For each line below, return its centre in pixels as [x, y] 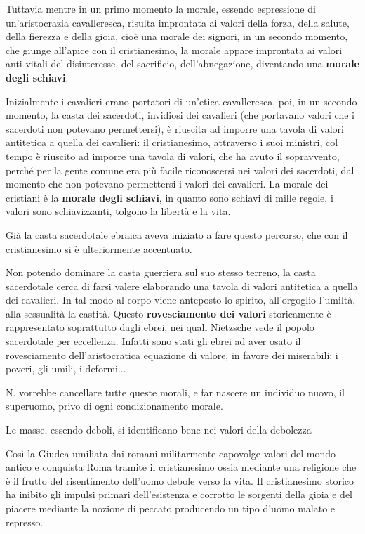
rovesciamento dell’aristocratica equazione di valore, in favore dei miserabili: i [172, 354]
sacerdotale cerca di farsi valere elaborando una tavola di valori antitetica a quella [182, 286]
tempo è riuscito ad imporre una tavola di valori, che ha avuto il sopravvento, [173, 156]
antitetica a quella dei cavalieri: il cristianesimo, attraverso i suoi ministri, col [172, 142]
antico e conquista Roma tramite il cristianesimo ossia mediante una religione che [181, 467]
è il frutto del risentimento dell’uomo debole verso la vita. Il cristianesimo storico [180, 480]
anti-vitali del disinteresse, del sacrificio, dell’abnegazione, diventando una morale [182, 64]
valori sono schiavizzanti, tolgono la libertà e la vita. [118, 211]
